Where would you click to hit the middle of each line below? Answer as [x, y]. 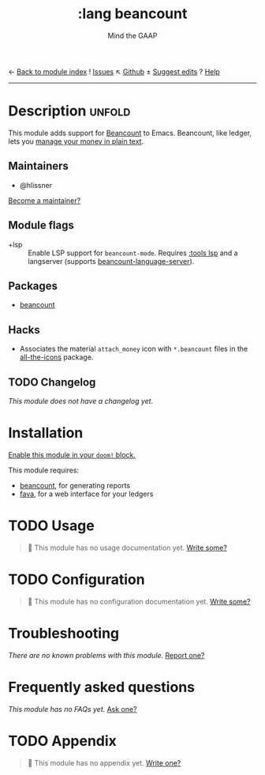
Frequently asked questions [102, 687]
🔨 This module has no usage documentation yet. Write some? [127, 547]
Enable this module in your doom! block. [72, 454]
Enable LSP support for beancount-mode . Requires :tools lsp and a [133, 253]
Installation [46, 433]
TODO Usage [51, 526]
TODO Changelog [52, 382]
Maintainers [39, 166]
